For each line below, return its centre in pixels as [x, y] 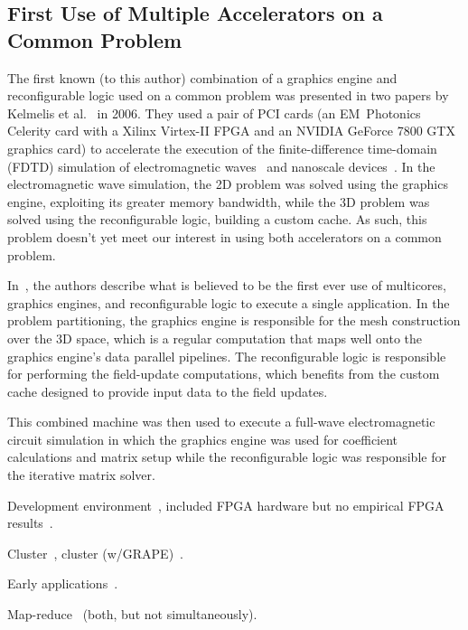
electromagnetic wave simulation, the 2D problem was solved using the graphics [228, 184]
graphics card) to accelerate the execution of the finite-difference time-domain [222, 148]
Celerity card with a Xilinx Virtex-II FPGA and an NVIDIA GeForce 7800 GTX [231, 131]
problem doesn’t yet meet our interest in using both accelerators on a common [225, 236]
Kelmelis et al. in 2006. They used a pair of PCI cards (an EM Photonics [214, 113]
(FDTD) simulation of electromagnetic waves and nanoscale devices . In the [221, 166]
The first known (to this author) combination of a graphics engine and [202, 77]
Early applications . [63, 583]
